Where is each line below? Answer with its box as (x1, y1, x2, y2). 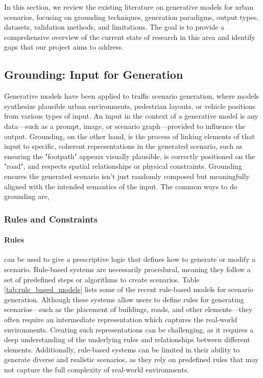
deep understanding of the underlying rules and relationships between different (4, 334, 250, 345)
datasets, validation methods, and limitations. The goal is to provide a (4, 21, 225, 32)
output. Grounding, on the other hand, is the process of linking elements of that (4, 130, 255, 141)
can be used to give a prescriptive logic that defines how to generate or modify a (4, 254, 256, 264)
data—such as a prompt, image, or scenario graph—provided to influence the (4, 120, 246, 131)
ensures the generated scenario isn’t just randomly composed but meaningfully (4, 170, 250, 181)
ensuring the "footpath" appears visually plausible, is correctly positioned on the (4, 150, 255, 161)
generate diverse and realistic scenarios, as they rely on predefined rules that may (4, 354, 259, 365)
